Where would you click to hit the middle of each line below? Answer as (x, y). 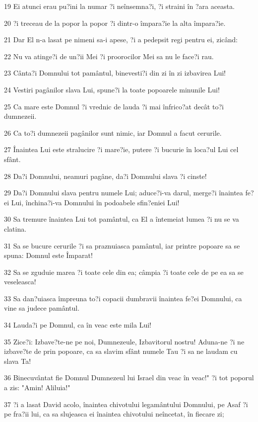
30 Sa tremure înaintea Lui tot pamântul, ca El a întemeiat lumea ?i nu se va (122, 219)
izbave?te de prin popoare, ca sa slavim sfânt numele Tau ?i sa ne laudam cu (121, 351)
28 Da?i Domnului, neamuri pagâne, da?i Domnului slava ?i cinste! (105, 176)
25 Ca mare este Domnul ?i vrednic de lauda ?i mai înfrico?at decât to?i (114, 106)
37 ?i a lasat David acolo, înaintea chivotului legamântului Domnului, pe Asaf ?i (126, 404)
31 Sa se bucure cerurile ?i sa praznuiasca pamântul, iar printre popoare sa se (122, 245)
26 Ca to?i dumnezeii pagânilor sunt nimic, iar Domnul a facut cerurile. (113, 132)
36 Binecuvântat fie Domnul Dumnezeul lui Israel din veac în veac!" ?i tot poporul (129, 378)
